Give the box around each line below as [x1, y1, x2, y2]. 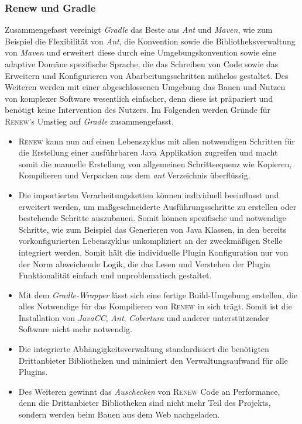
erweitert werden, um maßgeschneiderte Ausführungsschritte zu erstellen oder [18, 200, 297, 212]
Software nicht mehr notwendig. [18, 323, 132, 335]
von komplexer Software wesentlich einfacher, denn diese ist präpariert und [5, 92, 273, 104]
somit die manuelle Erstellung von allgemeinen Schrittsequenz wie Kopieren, [18, 157, 292, 170]
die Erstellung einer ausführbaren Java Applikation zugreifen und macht [18, 146, 278, 158]
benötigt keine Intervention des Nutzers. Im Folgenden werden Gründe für [5, 104, 271, 116]
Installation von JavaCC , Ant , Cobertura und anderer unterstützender [18, 311, 269, 323]
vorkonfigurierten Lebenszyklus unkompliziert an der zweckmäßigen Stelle [18, 235, 283, 247]
